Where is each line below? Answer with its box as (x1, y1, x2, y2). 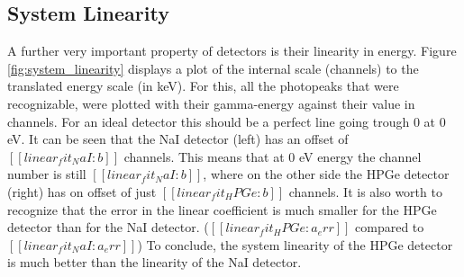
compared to (355, 218, 424, 237)
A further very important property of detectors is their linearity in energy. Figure (7, 41, 457, 60)
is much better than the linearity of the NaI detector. (7, 253, 302, 272)
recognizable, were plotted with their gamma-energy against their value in (7, 94, 415, 112)
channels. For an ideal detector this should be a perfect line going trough (7, 112, 410, 130)
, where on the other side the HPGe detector (203, 165, 450, 183)
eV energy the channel (298, 147, 422, 165)
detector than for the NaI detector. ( (7, 218, 209, 237)
